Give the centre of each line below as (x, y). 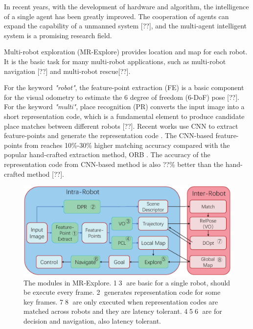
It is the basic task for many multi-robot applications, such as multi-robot (115, 61)
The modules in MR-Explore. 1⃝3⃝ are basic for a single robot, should (127, 282)
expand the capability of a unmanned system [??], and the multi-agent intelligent (126, 26)
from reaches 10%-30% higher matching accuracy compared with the (127, 145)
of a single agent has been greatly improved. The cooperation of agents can (116, 16)
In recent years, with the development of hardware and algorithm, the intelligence (126, 6)
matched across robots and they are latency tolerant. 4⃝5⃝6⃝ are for (123, 311)
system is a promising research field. (58, 35)
